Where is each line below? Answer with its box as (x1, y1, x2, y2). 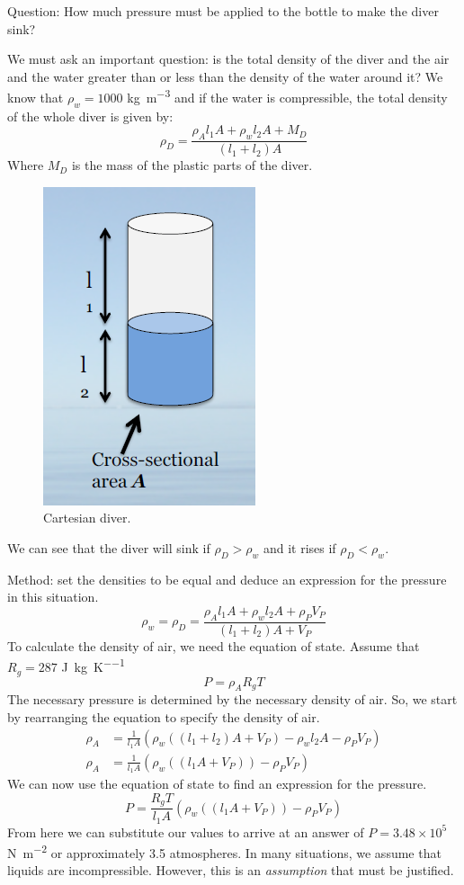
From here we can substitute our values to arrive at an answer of (7, 822, 364, 841)
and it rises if (263, 539, 336, 558)
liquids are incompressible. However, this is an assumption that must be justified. (7, 861, 454, 880)
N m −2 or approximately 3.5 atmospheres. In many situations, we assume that (7, 841, 442, 862)
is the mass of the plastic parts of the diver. (71, 156, 313, 174)
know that (7, 88, 64, 107)
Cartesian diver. (43, 508, 131, 527)
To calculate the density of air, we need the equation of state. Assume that (7, 636, 420, 655)
